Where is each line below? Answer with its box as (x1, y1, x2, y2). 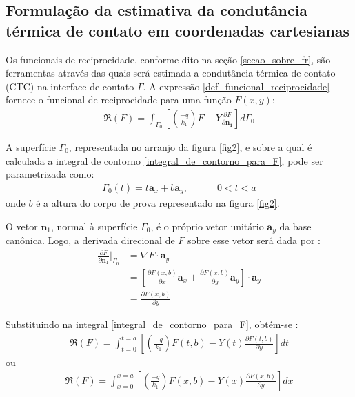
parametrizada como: (6, 167, 94, 181)
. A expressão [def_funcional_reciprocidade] (143, 79, 330, 93)
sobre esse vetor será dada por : (187, 233, 321, 247)
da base (279, 218, 312, 233)
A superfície (6, 140, 56, 154)
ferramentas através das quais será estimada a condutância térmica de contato (6, 65, 336, 80)
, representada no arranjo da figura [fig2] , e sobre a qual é (68, 140, 312, 154)
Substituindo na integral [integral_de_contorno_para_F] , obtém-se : (6, 317, 298, 332)
